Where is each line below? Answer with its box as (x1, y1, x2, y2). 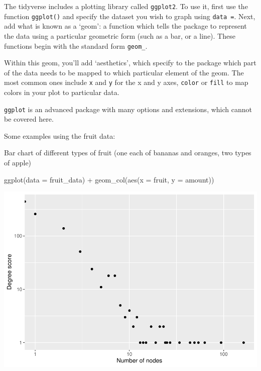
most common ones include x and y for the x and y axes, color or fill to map (4, 77, 248, 87)
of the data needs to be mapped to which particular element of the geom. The (4, 67, 244, 77)
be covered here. (4, 114, 54, 124)
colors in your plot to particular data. (4, 87, 119, 97)
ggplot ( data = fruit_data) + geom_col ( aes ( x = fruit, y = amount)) (4, 174, 214, 184)
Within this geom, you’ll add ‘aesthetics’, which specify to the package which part (4, 57, 256, 68)
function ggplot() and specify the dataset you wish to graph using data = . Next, (4, 11, 255, 21)
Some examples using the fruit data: (4, 130, 115, 141)
